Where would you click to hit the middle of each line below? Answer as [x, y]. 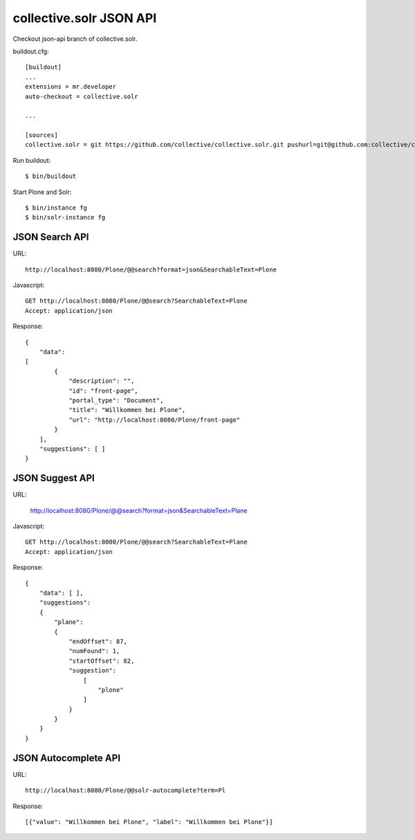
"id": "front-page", [103, 391]
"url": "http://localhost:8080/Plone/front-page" [155, 420]
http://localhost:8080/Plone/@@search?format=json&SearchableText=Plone [151, 269]
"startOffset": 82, [102, 661]
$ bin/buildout [51, 176]
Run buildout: [32, 160]
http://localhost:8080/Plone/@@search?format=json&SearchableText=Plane [139, 510]
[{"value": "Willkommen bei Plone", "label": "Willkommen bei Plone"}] [149, 822]
